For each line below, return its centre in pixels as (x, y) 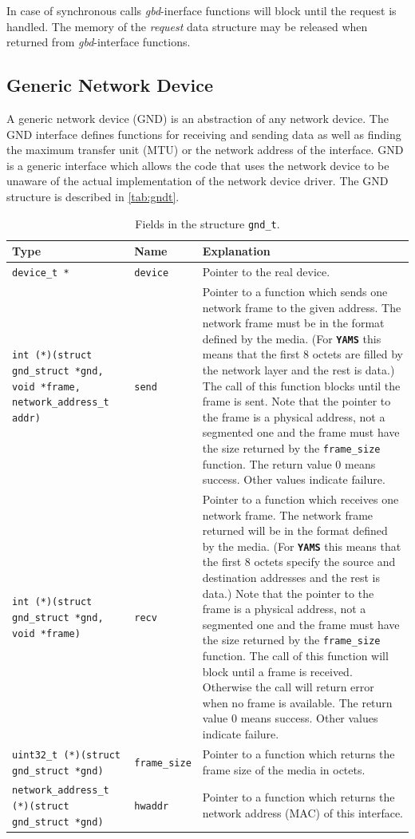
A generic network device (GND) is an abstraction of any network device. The (198, 118)
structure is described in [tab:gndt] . (93, 196)
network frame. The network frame (288, 514)
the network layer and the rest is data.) (298, 369)
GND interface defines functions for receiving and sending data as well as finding (204, 134)
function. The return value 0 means (289, 463)
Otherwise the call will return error (288, 687)
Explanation (236, 251)
